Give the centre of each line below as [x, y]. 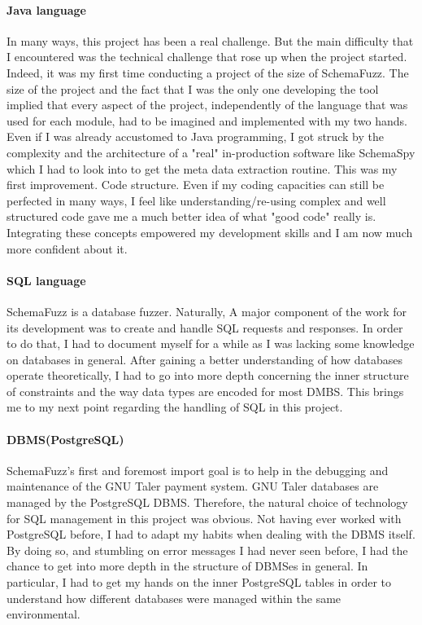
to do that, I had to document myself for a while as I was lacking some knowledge [211, 343]
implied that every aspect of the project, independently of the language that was [207, 105]
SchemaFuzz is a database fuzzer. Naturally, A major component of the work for [207, 311]
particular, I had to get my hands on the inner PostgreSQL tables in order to [199, 582]
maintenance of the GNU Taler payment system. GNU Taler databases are [193, 486]
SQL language [46, 280]
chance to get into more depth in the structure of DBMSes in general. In [187, 566]
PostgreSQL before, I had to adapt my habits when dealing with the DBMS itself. [211, 534]
